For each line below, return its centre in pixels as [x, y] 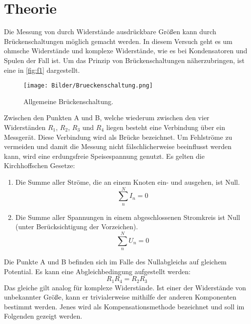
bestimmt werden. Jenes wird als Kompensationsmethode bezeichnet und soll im [124, 306]
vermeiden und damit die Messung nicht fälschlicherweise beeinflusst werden [118, 146]
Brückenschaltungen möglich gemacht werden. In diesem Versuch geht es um [118, 41]
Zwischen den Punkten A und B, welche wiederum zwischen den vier [107, 118]
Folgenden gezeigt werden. [43, 316]
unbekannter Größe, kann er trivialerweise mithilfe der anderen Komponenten [120, 297]
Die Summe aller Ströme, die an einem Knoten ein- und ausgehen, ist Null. [128, 182]
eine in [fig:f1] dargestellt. [42, 70]
